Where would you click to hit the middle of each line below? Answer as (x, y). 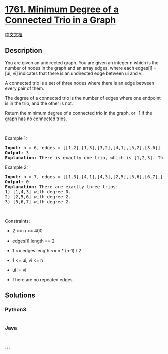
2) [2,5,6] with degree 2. (38, 197)
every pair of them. (25, 88)
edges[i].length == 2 (33, 241)
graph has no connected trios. (36, 119)
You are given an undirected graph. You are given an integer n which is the (82, 63)
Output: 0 (17, 182)
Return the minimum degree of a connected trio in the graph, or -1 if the (79, 113)
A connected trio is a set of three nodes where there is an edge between (80, 83)
